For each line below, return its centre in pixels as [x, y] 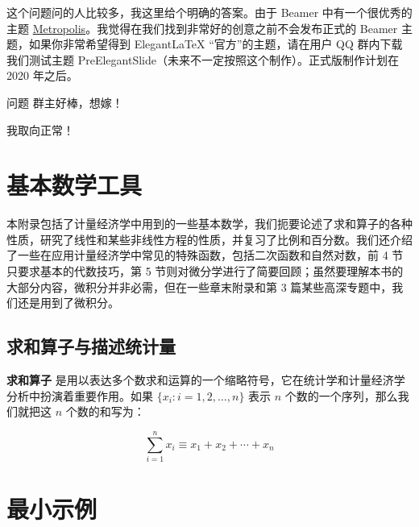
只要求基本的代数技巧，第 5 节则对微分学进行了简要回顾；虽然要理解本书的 [205, 271]
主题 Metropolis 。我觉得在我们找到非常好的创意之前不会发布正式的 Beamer [202, 28]
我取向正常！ [40, 129]
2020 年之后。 [42, 75]
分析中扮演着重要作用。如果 [80, 395]
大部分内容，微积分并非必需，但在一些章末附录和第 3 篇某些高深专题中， [199, 286]
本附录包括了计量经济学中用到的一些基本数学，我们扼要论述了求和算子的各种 [209, 224]
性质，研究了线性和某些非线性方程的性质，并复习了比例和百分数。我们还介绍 [209, 239]
